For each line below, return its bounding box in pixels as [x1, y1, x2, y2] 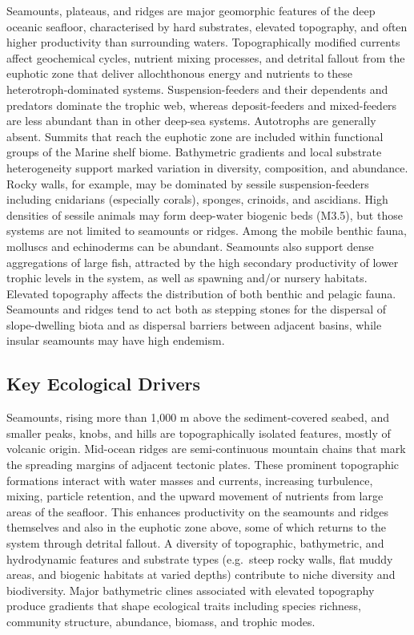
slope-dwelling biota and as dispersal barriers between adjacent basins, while [6, 316, 382, 333]
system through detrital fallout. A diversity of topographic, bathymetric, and [6, 535, 384, 552]
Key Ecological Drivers [6, 371, 201, 396]
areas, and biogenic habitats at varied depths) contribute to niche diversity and [6, 566, 396, 583]
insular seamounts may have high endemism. [6, 332, 225, 349]
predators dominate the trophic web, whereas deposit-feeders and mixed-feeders [6, 96, 397, 113]
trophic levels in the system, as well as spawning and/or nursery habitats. [6, 269, 368, 286]
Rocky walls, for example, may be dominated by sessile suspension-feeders [6, 175, 369, 192]
